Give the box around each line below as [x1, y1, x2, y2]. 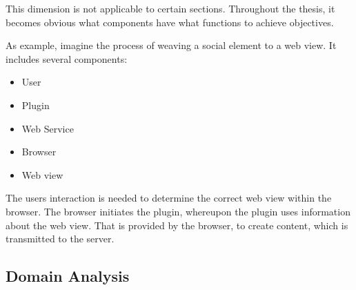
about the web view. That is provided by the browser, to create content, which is [6, 217, 348, 232]
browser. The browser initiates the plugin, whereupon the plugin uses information [6, 204, 350, 218]
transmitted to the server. [6, 231, 115, 246]
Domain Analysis [6, 265, 130, 287]
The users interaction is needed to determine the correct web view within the [6, 191, 332, 205]
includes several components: [6, 51, 128, 66]
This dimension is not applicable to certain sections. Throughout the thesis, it [6, 1, 335, 15]
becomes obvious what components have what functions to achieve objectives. [6, 14, 334, 29]
